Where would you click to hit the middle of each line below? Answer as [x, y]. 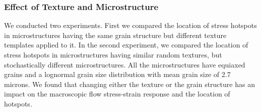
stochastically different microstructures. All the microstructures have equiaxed [125, 64]
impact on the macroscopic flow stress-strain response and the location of [117, 94]
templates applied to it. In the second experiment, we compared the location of [126, 45]
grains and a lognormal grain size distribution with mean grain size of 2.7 [117, 74]
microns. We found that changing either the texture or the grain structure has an [129, 84]
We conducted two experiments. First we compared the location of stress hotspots [130, 25]
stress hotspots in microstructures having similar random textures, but [113, 54]
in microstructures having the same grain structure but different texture [115, 35]
